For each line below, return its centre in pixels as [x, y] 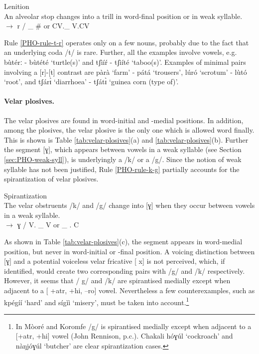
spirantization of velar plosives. [51, 179]
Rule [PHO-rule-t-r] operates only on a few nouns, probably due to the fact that [127, 42]
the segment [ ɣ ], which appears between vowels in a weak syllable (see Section [123, 149]
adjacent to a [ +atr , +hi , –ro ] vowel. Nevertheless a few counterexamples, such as [129, 290]
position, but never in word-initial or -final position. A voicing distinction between [129, 251]
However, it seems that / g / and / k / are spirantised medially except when [117, 280]
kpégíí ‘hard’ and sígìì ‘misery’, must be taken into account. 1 [97, 301]
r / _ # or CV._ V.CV [53, 26]
